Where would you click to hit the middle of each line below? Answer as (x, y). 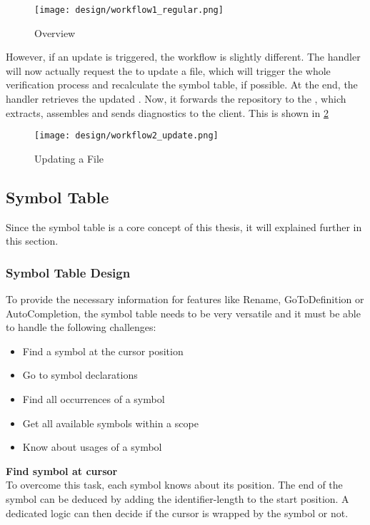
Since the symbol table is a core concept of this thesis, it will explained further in (184, 226)
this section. (32, 241)
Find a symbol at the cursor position (103, 351)
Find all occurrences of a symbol (94, 399)
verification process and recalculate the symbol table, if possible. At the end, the (182, 85)
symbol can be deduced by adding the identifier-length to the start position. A (177, 499)
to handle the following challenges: (81, 327)
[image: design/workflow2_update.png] (126, 136)
